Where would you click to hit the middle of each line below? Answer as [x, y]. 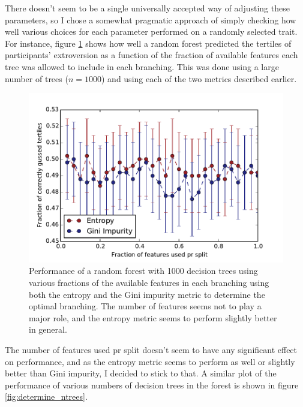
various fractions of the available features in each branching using [149, 282]
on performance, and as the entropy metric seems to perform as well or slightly [150, 361]
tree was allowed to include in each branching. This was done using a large [142, 66]
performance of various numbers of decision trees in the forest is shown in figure [152, 385]
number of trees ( [37, 78]
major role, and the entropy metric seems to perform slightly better [153, 317]
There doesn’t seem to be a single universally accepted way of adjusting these [147, 8]
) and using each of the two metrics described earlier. [199, 78]
